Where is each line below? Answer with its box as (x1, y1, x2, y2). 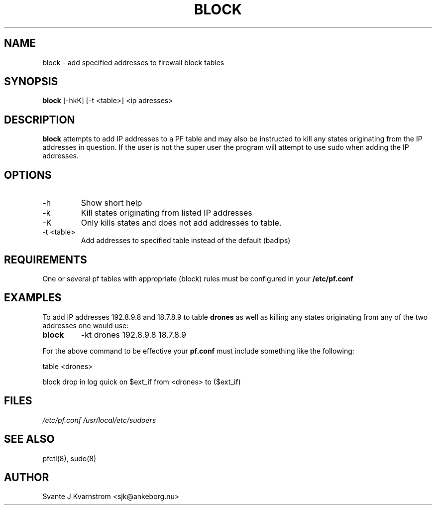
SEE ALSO (4, 433, 55, 446)
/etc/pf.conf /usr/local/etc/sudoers (42, 415, 156, 424)
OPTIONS (4, 168, 52, 181)
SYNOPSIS (4, 75, 58, 88)
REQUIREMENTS (4, 253, 87, 266)
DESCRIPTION (4, 113, 75, 126)
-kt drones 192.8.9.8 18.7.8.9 (81, 329, 186, 340)
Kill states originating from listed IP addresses (81, 208, 252, 218)
